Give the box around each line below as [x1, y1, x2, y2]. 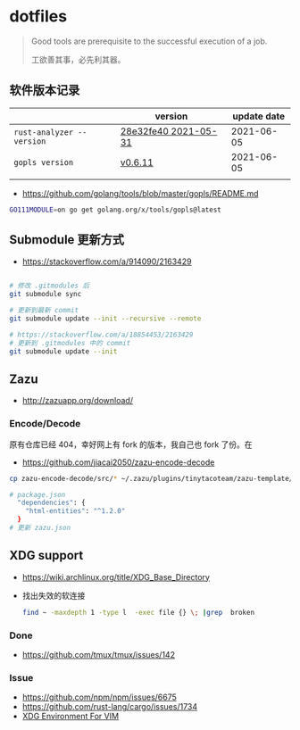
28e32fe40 [120, 125, 170, 137]
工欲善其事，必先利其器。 [30, 54, 126, 64]
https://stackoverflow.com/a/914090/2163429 [21, 256, 192, 267]
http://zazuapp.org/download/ [21, 395, 134, 406]
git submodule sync [9, 290, 82, 299]
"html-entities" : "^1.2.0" [25, 507, 126, 516]
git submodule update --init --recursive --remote [9, 314, 202, 323]
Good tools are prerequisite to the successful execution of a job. [30, 36, 268, 46]
